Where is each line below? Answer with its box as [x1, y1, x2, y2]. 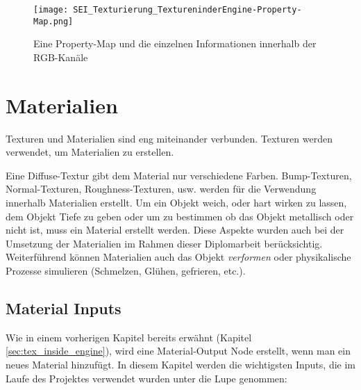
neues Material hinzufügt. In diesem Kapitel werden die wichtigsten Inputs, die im [6, 357, 355, 371]
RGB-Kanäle [33, 49, 88, 64]
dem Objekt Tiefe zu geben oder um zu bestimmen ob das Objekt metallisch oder [6, 209, 354, 223]
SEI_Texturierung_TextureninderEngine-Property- [73, 5, 302, 15]
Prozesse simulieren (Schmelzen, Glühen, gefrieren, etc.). [6, 263, 246, 277]
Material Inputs [6, 297, 121, 318]
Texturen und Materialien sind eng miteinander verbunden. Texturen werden [6, 131, 333, 145]
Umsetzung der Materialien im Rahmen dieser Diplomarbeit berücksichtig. [6, 236, 323, 250]
